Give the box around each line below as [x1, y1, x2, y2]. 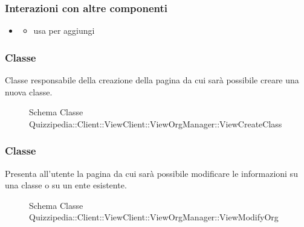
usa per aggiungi [33, 24, 95, 37]
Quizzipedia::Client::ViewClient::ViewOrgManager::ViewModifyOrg [29, 211, 279, 223]
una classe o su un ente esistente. [5, 179, 127, 191]
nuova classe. [5, 85, 53, 98]
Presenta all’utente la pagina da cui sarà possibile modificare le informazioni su [5, 167, 298, 179]
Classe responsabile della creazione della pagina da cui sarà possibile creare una [5, 74, 299, 86]
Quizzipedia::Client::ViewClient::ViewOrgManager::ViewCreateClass [29, 117, 282, 130]
